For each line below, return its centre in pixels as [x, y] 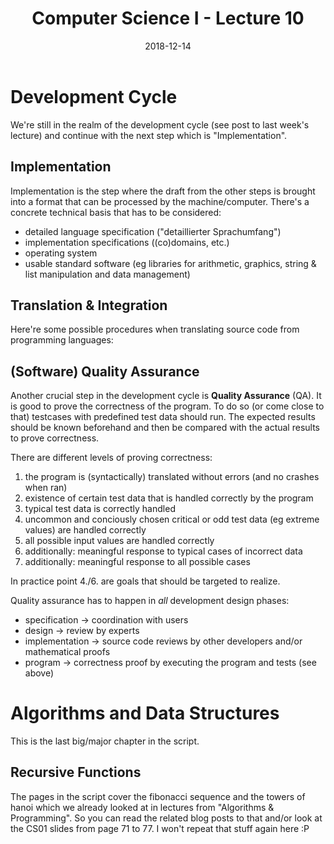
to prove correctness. [55, 438]
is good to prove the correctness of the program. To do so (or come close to [167, 406]
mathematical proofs [67, 652]
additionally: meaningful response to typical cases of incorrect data [163, 551]
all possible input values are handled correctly [119, 541]
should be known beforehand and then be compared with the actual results [165, 428]
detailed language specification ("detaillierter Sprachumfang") [153, 231]
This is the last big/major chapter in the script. [105, 741]
